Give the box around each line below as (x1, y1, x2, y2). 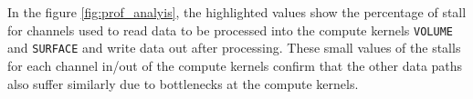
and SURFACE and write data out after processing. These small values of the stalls (7, 38, 461, 57)
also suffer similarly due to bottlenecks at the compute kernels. (7, 74, 359, 93)
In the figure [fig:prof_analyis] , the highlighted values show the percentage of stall (7, 3, 467, 21)
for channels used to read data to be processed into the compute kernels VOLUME (7, 20, 453, 39)
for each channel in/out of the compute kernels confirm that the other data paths (7, 55, 463, 74)
